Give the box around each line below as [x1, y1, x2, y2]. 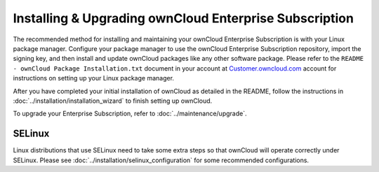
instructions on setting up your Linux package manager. [13, 74, 175, 83]
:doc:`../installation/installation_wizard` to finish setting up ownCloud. [13, 96, 213, 105]
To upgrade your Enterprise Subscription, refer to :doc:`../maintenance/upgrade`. [13, 109, 247, 118]
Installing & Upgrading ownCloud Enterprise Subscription [13, 10, 354, 26]
